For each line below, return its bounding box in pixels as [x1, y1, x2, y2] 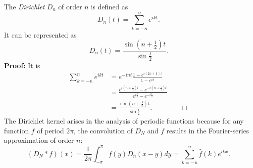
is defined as [91, 1, 128, 11]
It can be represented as [4, 29, 77, 40]
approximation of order [4, 135, 74, 145]
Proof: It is [4, 60, 40, 70]
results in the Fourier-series [166, 125, 249, 135]
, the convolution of [73, 125, 133, 135]
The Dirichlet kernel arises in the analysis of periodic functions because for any [4, 116, 244, 126]
